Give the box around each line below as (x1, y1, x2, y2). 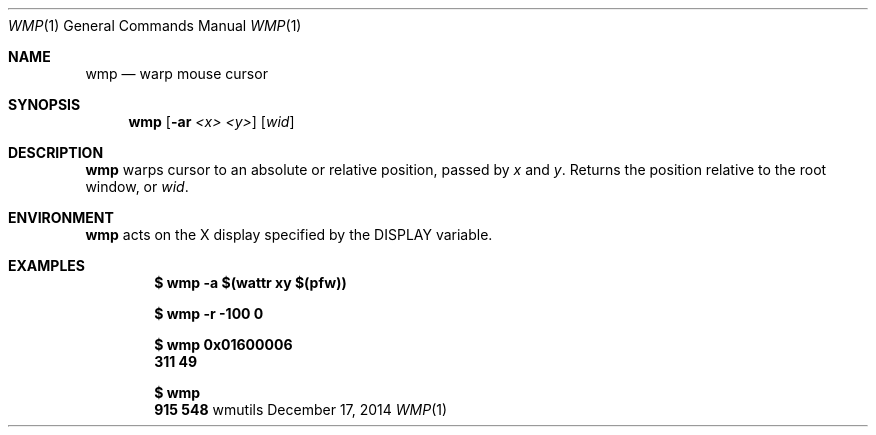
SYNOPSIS (8, 96, 81, 113)
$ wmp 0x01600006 (154, 336, 293, 353)
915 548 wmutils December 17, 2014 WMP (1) (154, 401, 448, 418)
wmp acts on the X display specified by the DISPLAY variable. (85, 226, 493, 243)
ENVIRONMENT (8, 209, 114, 226)
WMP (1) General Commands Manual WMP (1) (8, 17, 302, 34)
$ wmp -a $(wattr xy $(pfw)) (154, 274, 347, 291)
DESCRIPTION (8, 144, 104, 161)
